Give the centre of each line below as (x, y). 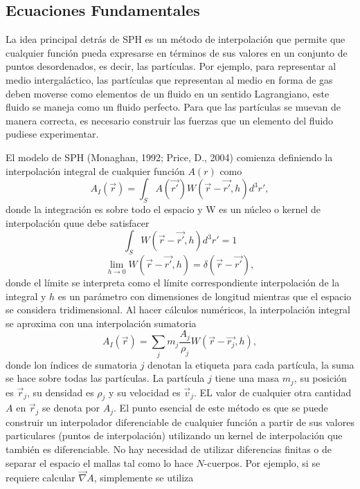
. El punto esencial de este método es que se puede (221, 408)
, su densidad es (61, 392)
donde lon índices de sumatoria (71, 364)
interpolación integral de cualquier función (95, 170)
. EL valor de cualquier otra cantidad (272, 392)
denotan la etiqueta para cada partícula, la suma (251, 364)
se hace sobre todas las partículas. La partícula (105, 378)
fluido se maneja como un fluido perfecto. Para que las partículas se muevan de (173, 107)
